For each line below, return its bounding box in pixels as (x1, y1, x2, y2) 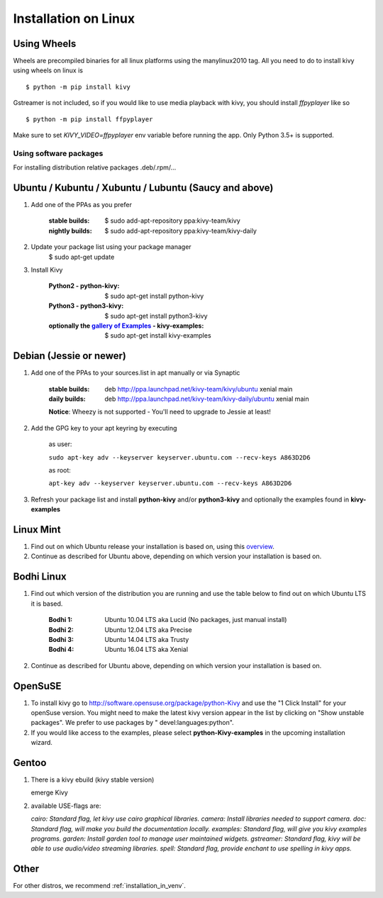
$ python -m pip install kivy (26, 82, 131, 91)
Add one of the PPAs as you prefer (30, 201, 133, 209)
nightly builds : (48, 226, 92, 235)
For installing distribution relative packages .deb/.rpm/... (13, 163, 177, 172)
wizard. (30, 738, 53, 747)
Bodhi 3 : (48, 635, 74, 643)
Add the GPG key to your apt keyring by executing (30, 423, 177, 432)
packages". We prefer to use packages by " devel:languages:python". (30, 719, 234, 727)
